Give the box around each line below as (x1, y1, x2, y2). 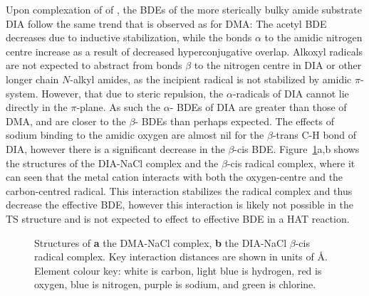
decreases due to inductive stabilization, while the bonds (6, 30, 252, 45)
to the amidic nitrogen (264, 30, 363, 45)
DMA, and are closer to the (6, 113, 126, 128)
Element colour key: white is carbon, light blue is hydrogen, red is (34, 263, 322, 277)
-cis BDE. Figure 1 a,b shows (234, 141, 360, 156)
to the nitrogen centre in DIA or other (194, 58, 362, 73)
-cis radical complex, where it (227, 155, 355, 170)
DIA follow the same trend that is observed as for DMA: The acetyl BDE (6, 16, 327, 31)
